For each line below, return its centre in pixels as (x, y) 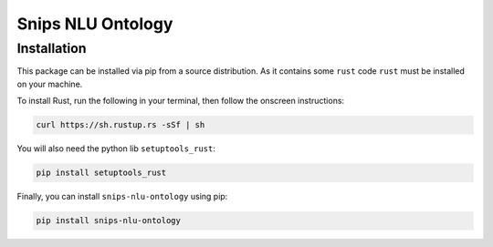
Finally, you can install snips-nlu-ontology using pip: (122, 197)
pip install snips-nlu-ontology (109, 221)
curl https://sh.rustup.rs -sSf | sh (121, 125)
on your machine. (50, 84)
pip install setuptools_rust (101, 173)
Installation (52, 48)
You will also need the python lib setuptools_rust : (116, 149)
